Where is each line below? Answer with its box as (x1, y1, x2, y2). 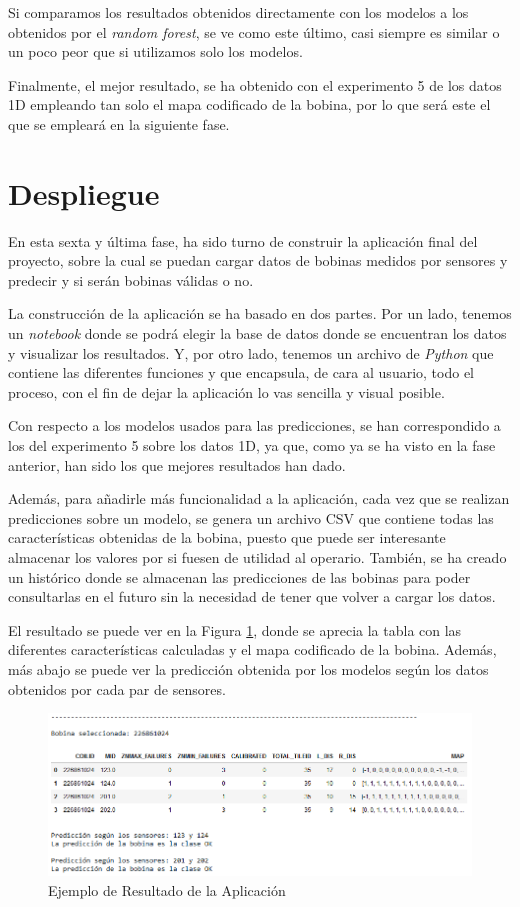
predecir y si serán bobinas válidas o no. (8, 269, 254, 290)
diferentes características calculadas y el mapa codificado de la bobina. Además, (8, 639, 497, 660)
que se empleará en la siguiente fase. (8, 113, 230, 134)
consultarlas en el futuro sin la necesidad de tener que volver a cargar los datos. (8, 586, 496, 607)
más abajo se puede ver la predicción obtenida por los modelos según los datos (8, 658, 489, 679)
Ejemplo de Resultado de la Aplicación (48, 879, 286, 900)
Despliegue (8, 172, 160, 213)
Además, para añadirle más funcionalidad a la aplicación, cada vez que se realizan (8, 488, 510, 509)
